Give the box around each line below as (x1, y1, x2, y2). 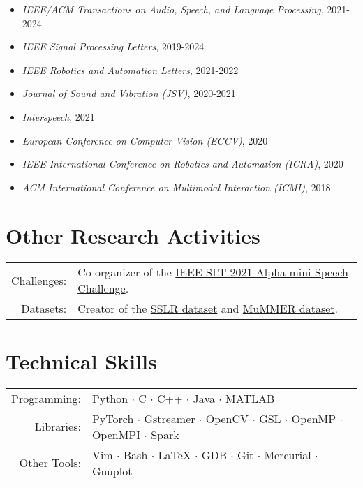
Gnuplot (91, 462, 133, 479)
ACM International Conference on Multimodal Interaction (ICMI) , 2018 (22, 179, 331, 194)
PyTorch (91, 410, 134, 427)
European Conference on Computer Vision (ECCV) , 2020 (22, 133, 268, 147)
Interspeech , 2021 (22, 109, 95, 124)
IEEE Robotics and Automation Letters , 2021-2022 (22, 62, 239, 77)
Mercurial (264, 446, 311, 463)
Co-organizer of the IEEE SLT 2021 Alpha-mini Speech (77, 264, 348, 281)
